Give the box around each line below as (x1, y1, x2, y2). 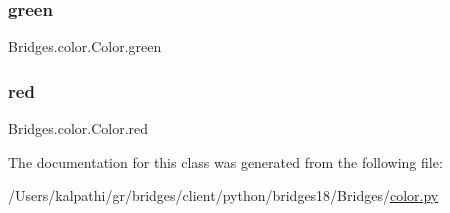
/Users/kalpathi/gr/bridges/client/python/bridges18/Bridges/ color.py (8, 185, 439, 206)
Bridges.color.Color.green (8, 36, 162, 57)
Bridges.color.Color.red (8, 118, 149, 139)
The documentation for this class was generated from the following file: (8, 151, 443, 172)
